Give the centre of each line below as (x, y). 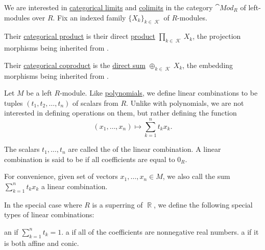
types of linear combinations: (49, 214)
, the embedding (208, 65)
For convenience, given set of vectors (61, 176)
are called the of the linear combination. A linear (144, 149)
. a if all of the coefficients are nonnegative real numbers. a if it (160, 231)
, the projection (217, 36)
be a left (39, 93)
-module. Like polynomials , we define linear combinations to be (159, 93)
